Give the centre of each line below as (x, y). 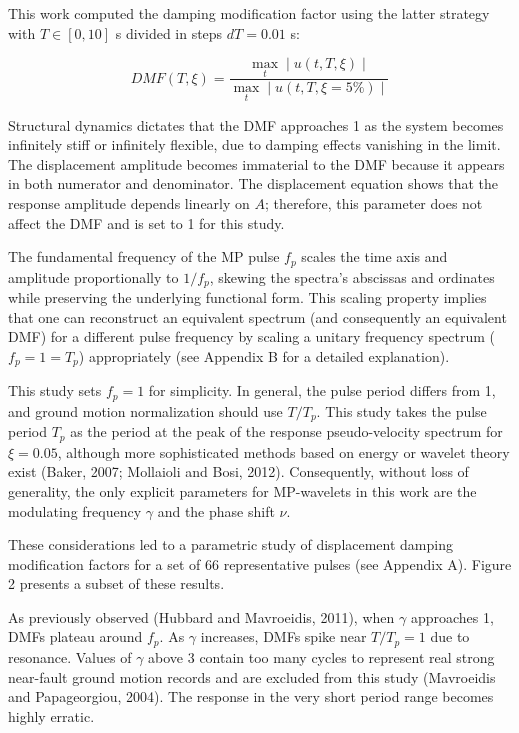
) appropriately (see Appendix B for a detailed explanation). (264, 355)
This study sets (55, 390)
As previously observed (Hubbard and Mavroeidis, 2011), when (201, 616)
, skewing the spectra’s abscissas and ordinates (352, 276)
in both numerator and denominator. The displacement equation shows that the (253, 183)
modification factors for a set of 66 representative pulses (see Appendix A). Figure (260, 563)
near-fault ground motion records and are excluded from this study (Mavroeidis (252, 676)
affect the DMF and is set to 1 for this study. (146, 222)
